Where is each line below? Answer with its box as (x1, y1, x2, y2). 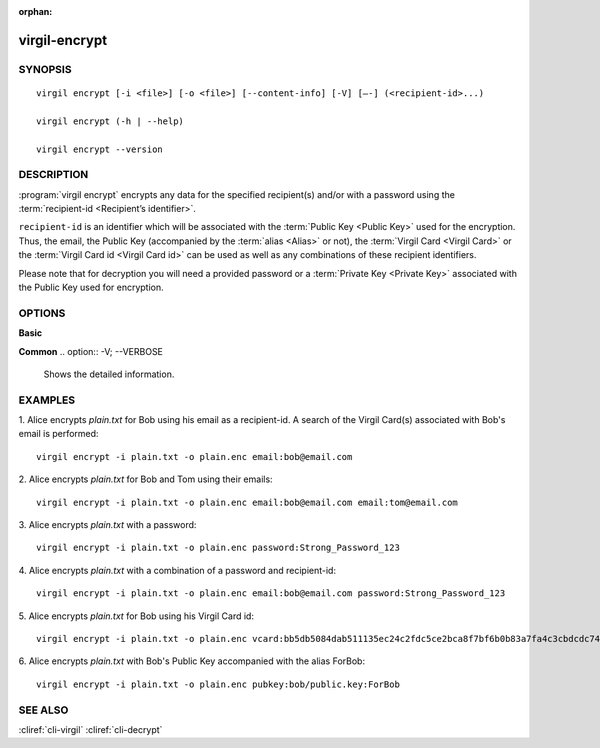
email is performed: (18, 428, 99, 440)
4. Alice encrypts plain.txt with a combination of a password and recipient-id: (18, 564, 337, 576)
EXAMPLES (18, 393, 75, 407)
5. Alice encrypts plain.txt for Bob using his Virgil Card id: (18, 610, 255, 622)
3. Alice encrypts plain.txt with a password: (18, 519, 197, 531)
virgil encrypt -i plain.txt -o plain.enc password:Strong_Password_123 (36, 542, 400, 554)
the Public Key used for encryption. (18, 281, 164, 294)
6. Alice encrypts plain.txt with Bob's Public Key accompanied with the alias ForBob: (18, 655, 365, 667)
